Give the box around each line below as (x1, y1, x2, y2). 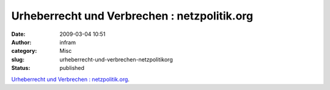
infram (59, 38, 76, 46)
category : (11, 47, 37, 55)
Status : (11, 64, 31, 72)
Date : (11, 30, 26, 38)
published (59, 64, 85, 72)
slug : (11, 55, 24, 63)
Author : (11, 38, 32, 46)
